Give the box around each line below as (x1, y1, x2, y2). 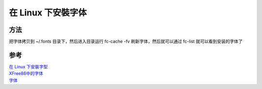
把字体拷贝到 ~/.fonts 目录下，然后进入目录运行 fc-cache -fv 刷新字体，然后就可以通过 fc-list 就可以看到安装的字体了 (9, 39, 243, 44)
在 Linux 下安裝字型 (9, 63, 48, 70)
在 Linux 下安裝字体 (9, 7, 87, 18)
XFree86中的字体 (9, 71, 44, 76)
